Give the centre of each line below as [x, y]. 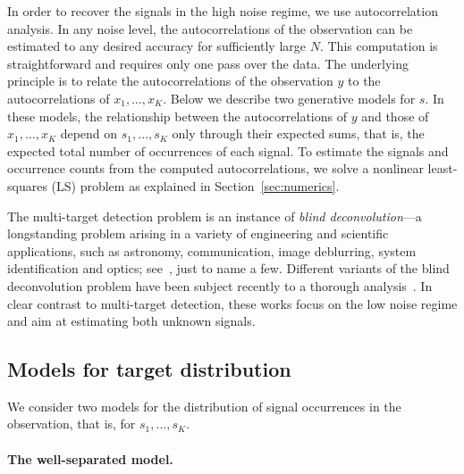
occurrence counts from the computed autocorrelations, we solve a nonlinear [215, 168]
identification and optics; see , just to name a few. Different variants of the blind [228, 268]
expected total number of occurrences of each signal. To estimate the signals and [228, 150]
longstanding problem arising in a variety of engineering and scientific [198, 233]
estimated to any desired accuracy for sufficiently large [157, 46]
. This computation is [379, 46]
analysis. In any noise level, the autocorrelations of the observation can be [210, 28]
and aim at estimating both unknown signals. [131, 321]
